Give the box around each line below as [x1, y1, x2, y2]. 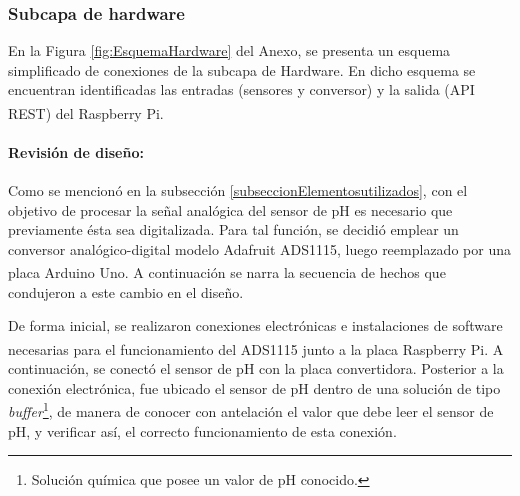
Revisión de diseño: [8, 141, 144, 162]
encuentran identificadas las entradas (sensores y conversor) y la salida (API [8, 79, 475, 100]
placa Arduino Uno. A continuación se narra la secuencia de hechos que [8, 262, 446, 283]
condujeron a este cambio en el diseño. [8, 281, 244, 302]
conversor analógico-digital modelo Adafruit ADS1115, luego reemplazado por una [8, 238, 511, 259]
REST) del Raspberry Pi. [8, 102, 164, 123]
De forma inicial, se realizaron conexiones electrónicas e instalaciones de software [8, 315, 503, 336]
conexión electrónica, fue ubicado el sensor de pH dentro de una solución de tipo [8, 377, 501, 398]
